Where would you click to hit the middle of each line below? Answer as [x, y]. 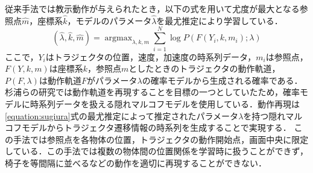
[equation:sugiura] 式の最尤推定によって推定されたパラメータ [122, 115]
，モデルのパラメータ [109, 20]
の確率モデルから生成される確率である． [222, 80]
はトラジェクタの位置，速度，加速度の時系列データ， [151, 56]
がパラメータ [112, 80]
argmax [119, 38]
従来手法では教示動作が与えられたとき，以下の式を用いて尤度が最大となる [152, 8]
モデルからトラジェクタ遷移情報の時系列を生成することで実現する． [156, 127]
